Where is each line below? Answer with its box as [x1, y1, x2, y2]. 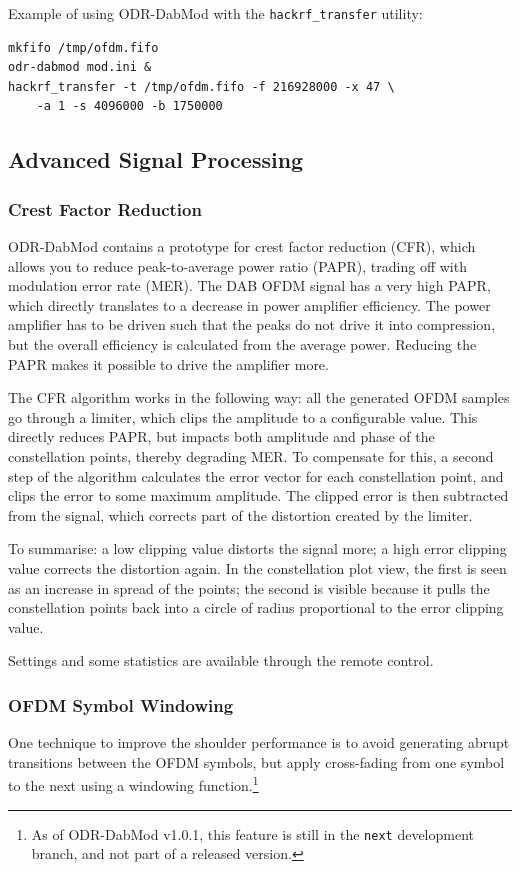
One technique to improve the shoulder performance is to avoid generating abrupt [8, 732, 510, 753]
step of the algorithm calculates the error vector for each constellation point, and [8, 465, 504, 486]
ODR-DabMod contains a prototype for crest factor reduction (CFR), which [8, 236, 476, 257]
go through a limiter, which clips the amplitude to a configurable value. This [8, 406, 478, 427]
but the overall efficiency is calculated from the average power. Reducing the [8, 334, 477, 354]
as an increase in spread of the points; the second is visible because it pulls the [8, 577, 490, 598]
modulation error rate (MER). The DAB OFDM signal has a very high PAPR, [8, 275, 491, 296]
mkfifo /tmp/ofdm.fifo [8, 40, 159, 55]
